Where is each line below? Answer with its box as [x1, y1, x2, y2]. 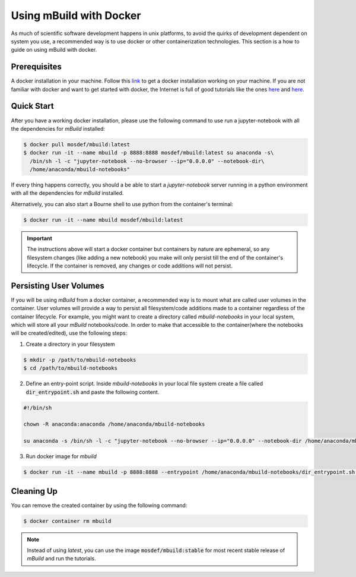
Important [27, 235, 53, 242]
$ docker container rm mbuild [23, 518, 112, 524]
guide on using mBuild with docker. [11, 46, 97, 53]
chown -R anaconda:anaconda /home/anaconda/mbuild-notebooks [23, 421, 205, 428]
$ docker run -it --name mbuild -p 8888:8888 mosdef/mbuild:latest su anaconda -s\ [23, 149, 274, 156]
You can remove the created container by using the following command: [11, 502, 187, 509]
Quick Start [11, 101, 54, 111]
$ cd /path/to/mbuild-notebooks [23, 365, 118, 371]
